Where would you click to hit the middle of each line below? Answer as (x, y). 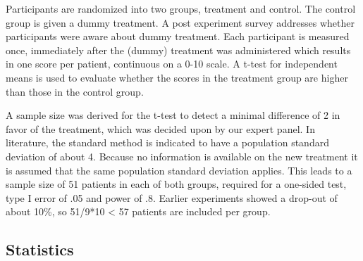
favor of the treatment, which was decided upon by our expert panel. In (160, 128)
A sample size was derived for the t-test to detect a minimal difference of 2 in (173, 115)
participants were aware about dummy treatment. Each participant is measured (178, 36)
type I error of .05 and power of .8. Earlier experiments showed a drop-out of (172, 197)
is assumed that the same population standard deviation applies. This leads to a (179, 170)
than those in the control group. (75, 91)
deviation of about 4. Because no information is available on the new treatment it (182, 156)
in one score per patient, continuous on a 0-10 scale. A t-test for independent (172, 64)
